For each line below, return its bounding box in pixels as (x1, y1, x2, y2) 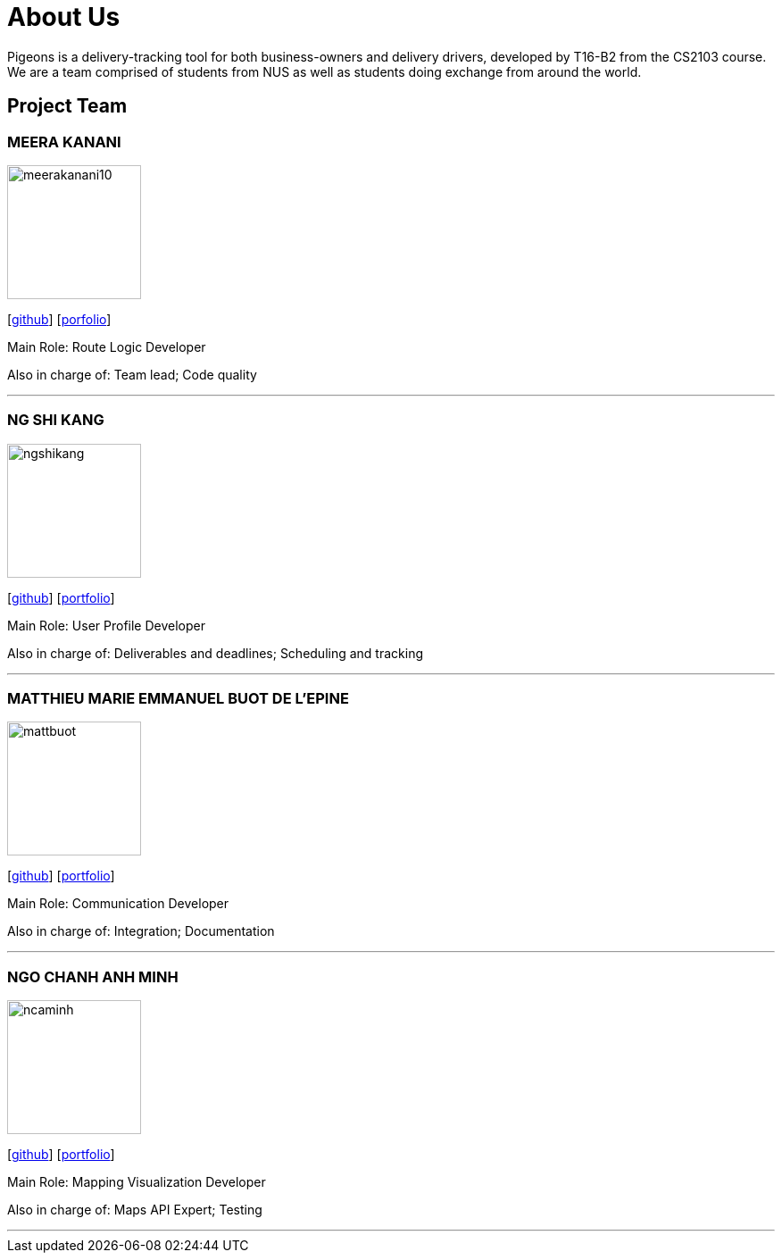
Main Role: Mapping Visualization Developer (7, 1174, 266, 1190)
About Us (7, 2, 121, 32)
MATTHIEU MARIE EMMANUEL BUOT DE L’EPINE (7, 689, 349, 708)
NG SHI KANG (7, 411, 104, 430)
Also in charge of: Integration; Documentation (7, 923, 275, 939)
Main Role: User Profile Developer (7, 617, 205, 633)
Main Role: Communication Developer (7, 896, 229, 912)
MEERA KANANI (7, 132, 121, 151)
